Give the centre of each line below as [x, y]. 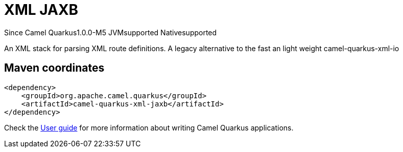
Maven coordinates [54, 68]
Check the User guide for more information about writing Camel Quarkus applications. [149, 127]
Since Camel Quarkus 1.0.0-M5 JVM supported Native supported [111, 32]
